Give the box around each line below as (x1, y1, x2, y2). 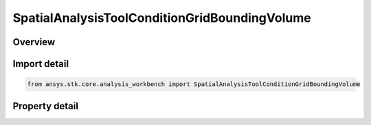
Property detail (12, 100, 79, 112)
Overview (12, 36, 56, 48)
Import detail (12, 58, 69, 70)
